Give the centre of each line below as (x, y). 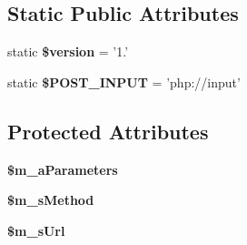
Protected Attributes (108, 131)
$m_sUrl (36, 230)
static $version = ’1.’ (68, 51)
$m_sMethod (51, 200)
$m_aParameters (63, 169)
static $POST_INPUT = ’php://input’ (124, 82)
